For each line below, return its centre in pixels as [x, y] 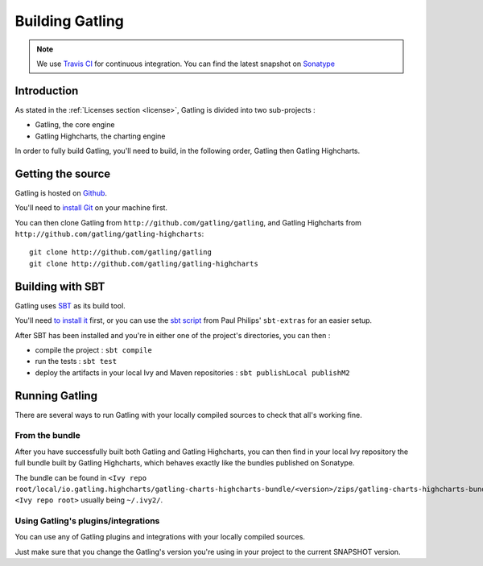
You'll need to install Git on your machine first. [91, 208]
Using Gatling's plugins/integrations [87, 521]
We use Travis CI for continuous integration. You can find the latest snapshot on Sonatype [186, 64]
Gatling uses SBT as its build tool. [70, 305]
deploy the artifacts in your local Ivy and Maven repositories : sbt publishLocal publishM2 [192, 372]
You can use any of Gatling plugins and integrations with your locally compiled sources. [160, 537]
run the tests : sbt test [76, 361]
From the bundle [47, 436]
